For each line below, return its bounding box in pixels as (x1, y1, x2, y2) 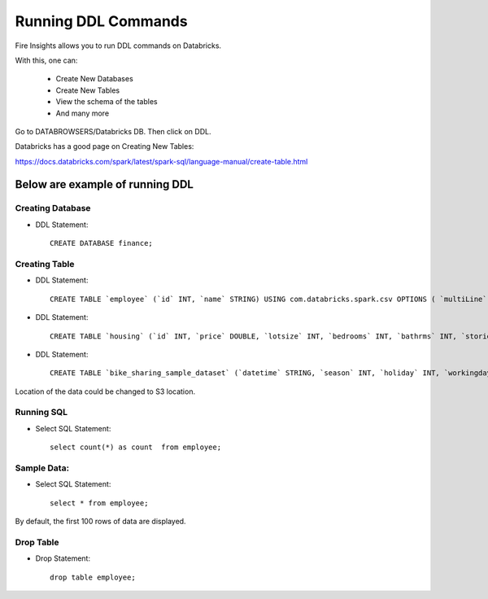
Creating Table (15, 258, 75, 269)
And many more (55, 108, 110, 118)
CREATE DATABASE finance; (50, 238, 154, 248)
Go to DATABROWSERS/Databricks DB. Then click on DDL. (15, 126, 211, 136)
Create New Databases (55, 74, 133, 84)
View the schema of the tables (55, 97, 158, 107)
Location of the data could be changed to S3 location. (15, 387, 195, 396)
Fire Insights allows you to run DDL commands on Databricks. (15, 41, 222, 50)
